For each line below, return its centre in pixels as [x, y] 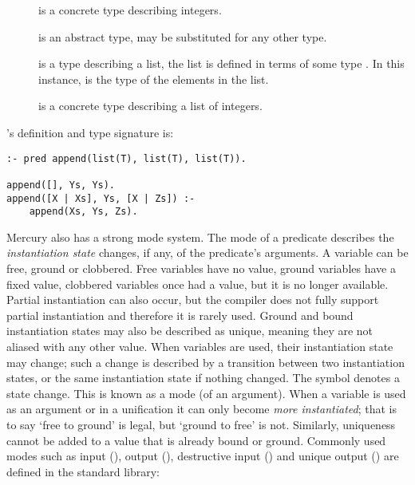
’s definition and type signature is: [90, 132]
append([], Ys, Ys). [61, 185]
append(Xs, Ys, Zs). [83, 212]
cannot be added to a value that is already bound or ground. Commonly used [196, 440]
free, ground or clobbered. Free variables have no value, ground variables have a [201, 268]
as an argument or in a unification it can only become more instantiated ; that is [202, 409]
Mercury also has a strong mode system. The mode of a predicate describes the [200, 237]
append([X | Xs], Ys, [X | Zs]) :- [101, 198]
